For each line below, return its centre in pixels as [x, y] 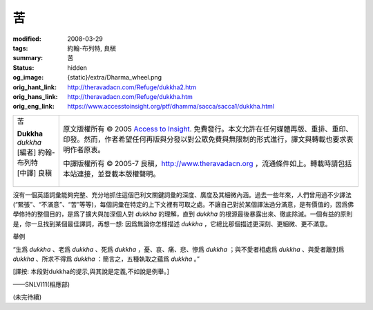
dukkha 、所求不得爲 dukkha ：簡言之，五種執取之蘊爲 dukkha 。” [106, 259]
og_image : [28, 77]
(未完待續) [27, 297]
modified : [27, 39]
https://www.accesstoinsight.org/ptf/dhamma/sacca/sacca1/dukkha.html [171, 107]
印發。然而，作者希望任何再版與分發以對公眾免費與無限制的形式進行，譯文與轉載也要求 [205, 139]
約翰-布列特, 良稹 [92, 48]
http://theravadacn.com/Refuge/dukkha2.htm [132, 87]
